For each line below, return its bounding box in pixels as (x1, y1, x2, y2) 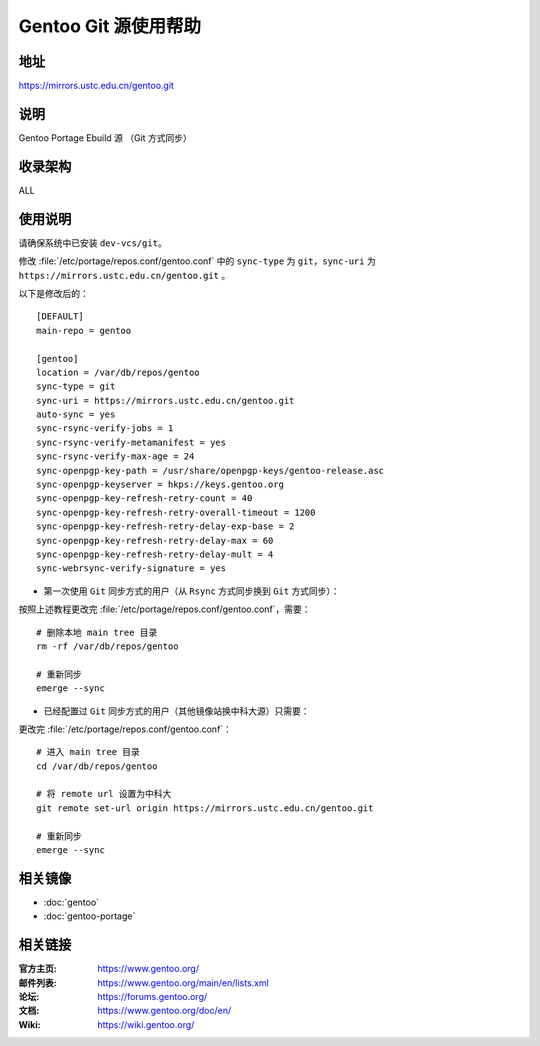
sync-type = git (36, 381, 116, 392)
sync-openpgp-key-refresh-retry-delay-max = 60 (36, 535, 274, 546)
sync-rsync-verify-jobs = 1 (36, 423, 174, 434)
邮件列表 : (18, 976, 57, 989)
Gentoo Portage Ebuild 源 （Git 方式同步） (18, 131, 192, 144)
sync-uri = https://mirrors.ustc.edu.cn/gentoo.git (36, 395, 295, 406)
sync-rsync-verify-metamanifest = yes (36, 436, 227, 448)
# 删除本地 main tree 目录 (36, 626, 158, 638)
